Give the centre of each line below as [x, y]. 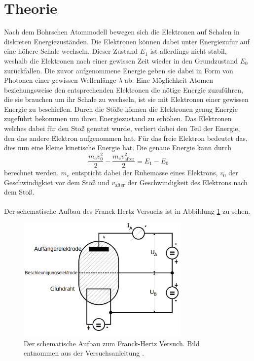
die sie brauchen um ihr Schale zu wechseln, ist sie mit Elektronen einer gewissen [126, 99]
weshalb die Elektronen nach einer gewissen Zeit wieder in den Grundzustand [121, 60]
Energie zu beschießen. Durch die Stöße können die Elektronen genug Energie [121, 109]
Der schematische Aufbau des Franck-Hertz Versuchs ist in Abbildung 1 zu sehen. [127, 211]
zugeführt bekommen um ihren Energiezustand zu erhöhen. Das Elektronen [118, 118]
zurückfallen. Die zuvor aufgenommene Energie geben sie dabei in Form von [119, 70]
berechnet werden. [31, 173]
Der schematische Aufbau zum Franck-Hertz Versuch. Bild [112, 343]
